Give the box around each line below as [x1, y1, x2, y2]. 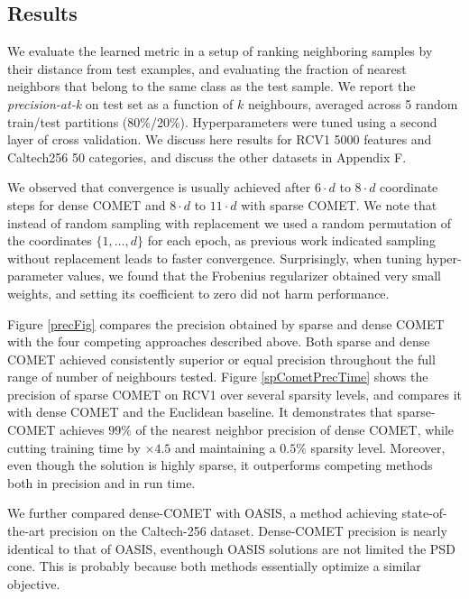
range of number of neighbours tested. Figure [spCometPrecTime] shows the [7, 367, 428, 386]
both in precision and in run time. [7, 473, 196, 492]
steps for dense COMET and [7, 195, 166, 214]
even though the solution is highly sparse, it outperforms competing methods [7, 456, 433, 475]
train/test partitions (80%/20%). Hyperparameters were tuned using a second [7, 112, 437, 131]
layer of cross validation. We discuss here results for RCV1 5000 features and [7, 130, 432, 149]
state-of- [401, 503, 447, 522]
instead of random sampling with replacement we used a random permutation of [7, 213, 451, 232]
